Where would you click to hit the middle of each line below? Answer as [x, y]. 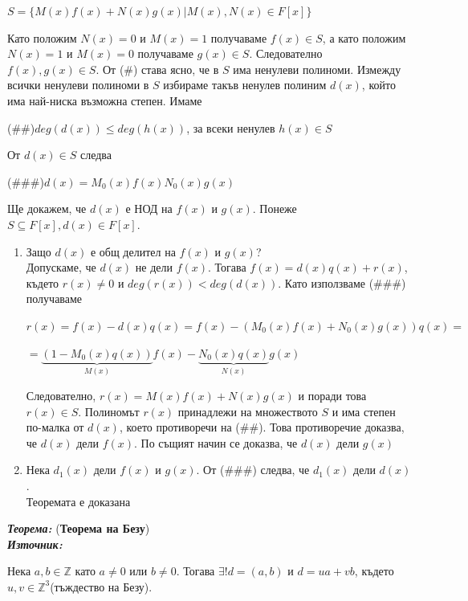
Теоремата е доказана [78, 501]
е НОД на [149, 209]
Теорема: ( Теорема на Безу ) [79, 528]
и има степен [364, 411]
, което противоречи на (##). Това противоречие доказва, [262, 427]
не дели [154, 267]
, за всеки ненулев [231, 127]
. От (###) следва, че [253, 470]
